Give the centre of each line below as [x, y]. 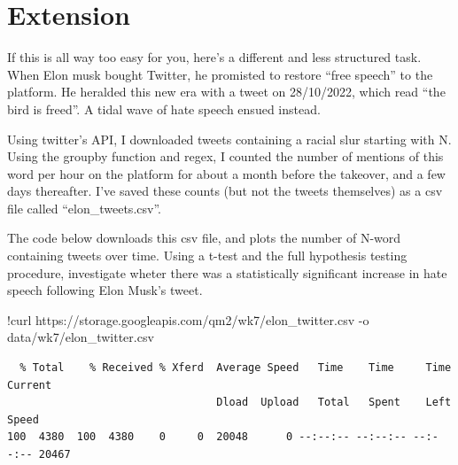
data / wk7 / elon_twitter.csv [81, 337]
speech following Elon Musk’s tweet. [105, 290]
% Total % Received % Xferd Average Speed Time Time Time [236, 368]
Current [30, 385]
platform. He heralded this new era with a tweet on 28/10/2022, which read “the [226, 92]
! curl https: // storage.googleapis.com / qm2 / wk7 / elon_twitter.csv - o [188, 319]
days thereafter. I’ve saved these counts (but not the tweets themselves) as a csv [225, 191]
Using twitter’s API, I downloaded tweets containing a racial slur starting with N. [229, 139]
